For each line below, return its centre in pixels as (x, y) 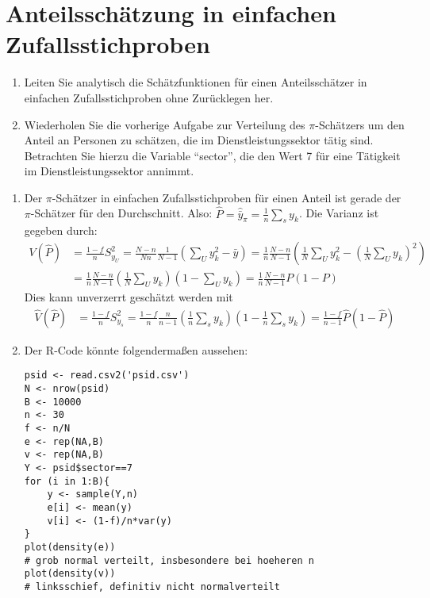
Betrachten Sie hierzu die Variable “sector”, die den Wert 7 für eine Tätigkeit (212, 155)
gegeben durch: (61, 230)
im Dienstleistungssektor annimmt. (109, 171)
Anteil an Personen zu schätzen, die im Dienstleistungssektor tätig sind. (199, 140)
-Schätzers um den (360, 124)
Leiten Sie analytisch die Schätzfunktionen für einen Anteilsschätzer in (196, 82)
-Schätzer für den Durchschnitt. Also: (121, 213)
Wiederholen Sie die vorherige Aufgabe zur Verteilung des (165, 124)
